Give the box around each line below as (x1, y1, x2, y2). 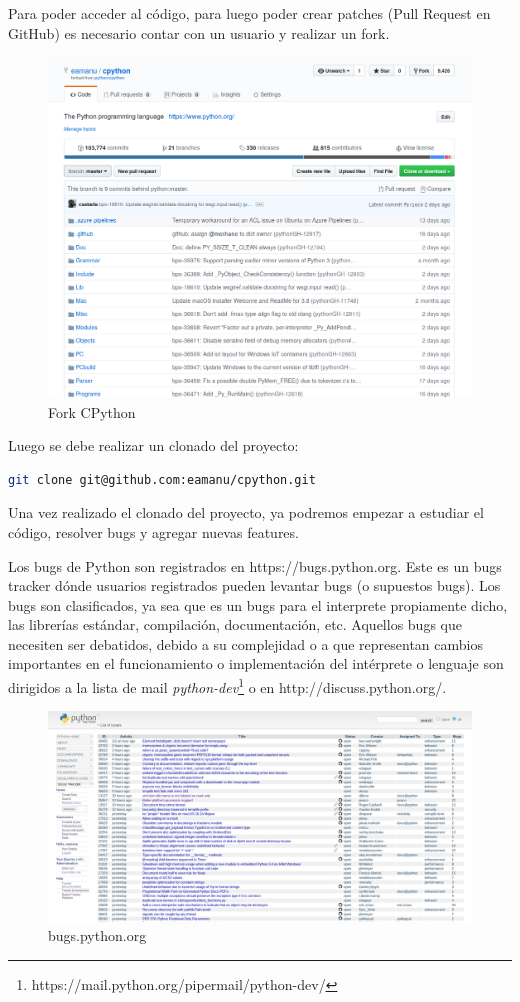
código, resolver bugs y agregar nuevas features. (8, 521, 299, 542)
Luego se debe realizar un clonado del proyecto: (8, 435, 299, 456)
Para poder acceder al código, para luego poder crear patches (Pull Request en (8, 3, 491, 23)
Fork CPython (48, 401, 136, 422)
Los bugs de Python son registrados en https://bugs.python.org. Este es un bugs (8, 555, 502, 576)
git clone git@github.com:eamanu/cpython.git (8, 472, 316, 487)
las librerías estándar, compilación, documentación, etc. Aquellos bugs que (8, 614, 462, 635)
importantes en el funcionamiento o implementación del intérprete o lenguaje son (8, 653, 504, 674)
